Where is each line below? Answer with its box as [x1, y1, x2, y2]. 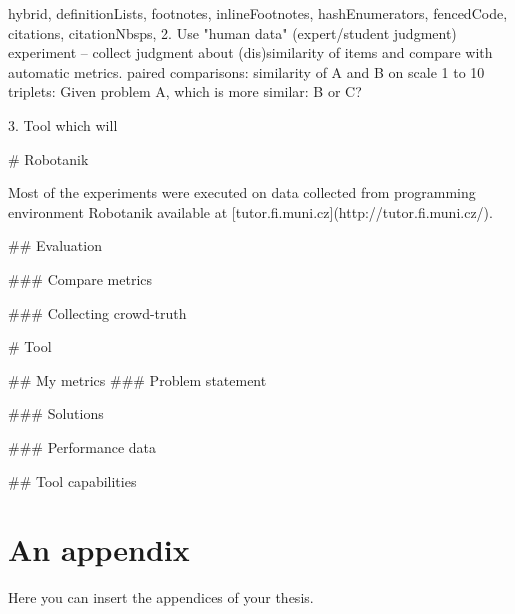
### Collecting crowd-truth [8, 302, 187, 323]
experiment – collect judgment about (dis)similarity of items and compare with [8, 42, 493, 63]
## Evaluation [8, 235, 102, 256]
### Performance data [8, 436, 157, 457]
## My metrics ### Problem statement [8, 369, 267, 390]
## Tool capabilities [8, 470, 137, 491]
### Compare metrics [8, 268, 153, 289]
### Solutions [8, 403, 104, 424]
